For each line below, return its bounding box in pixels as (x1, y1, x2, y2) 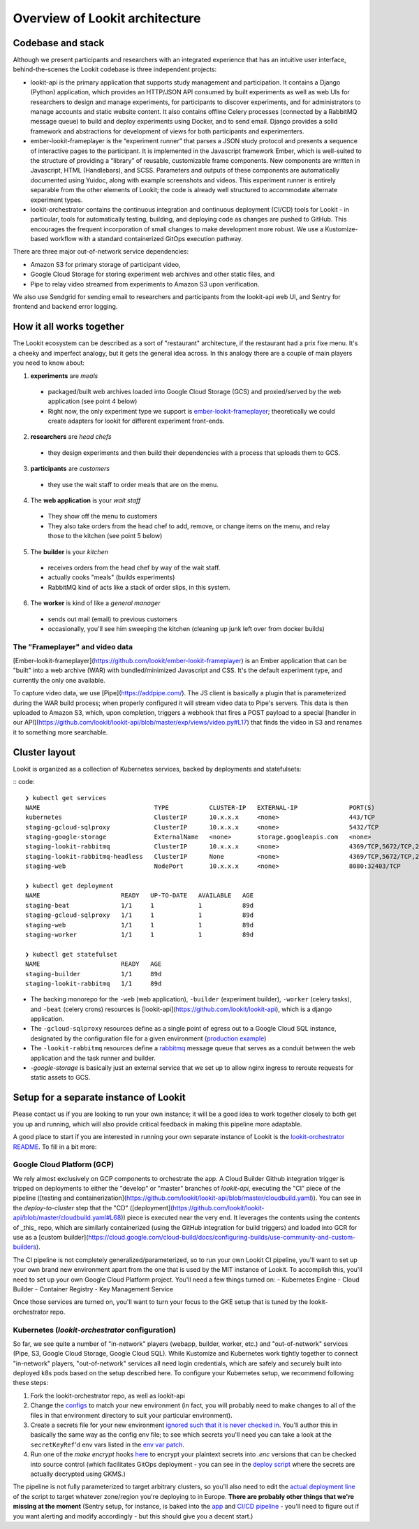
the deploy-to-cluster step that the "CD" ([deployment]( (13, 1203, 173, 1212)
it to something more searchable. (13, 727, 108, 737)
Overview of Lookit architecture (13, 10, 202, 26)
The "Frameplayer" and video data (13, 642, 133, 651)
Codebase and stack (13, 37, 105, 49)
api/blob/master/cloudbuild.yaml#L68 (13, 1213, 122, 1222)
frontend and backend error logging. (13, 303, 118, 311)
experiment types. (30, 196, 83, 204)
